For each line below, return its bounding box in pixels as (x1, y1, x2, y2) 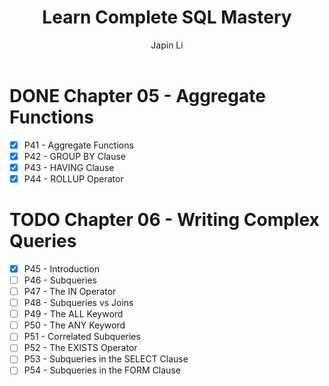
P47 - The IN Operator (23, 286, 117, 297)
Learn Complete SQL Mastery (42, 6, 292, 29)
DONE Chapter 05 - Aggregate (9, 84, 266, 107)
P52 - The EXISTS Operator (23, 342, 138, 354)
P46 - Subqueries (23, 274, 97, 286)
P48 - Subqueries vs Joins (23, 297, 134, 309)
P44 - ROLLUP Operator (23, 172, 124, 185)
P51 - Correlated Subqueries (23, 331, 141, 343)
